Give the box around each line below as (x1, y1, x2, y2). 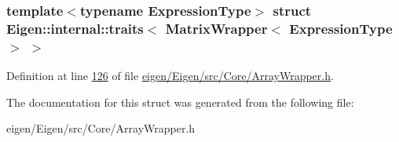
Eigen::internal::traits (6, 18, 144, 38)
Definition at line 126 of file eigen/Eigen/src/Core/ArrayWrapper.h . (6, 67, 334, 84)
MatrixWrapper (165, 18, 268, 38)
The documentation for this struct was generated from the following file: (6, 93, 354, 110)
